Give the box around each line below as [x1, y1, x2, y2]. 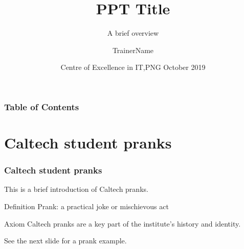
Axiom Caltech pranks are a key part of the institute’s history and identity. [4, 218, 241, 229]
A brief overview [107, 28, 159, 38]
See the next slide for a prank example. [4, 235, 127, 246]
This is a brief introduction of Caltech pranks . [4, 184, 148, 194]
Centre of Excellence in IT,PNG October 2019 [60, 62, 206, 72]
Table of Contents [4, 100, 79, 113]
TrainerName [112, 44, 154, 55]
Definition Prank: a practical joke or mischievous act [4, 201, 169, 212]
